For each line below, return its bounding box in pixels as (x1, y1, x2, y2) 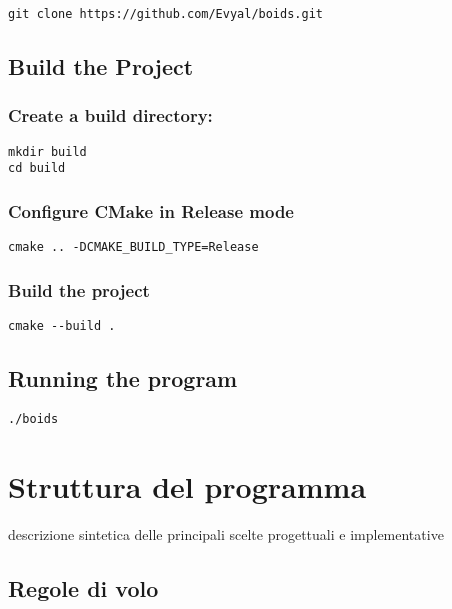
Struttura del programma (8, 465, 367, 506)
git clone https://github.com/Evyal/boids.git (8, 7, 323, 21)
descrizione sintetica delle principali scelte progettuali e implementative (8, 523, 444, 544)
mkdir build (8, 144, 87, 159)
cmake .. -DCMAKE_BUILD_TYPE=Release (8, 240, 259, 255)
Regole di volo (8, 572, 159, 603)
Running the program (8, 363, 238, 394)
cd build (8, 161, 66, 176)
